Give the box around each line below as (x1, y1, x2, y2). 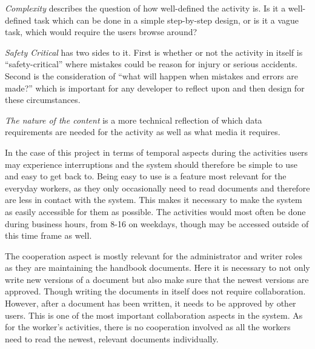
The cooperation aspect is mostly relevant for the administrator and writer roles (5, 249, 303, 262)
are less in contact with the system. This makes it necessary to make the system (5, 193, 302, 206)
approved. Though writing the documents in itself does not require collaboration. (5, 285, 306, 297)
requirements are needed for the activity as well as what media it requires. (5, 125, 280, 138)
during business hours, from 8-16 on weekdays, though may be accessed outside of (5, 217, 309, 230)
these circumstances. (5, 93, 81, 106)
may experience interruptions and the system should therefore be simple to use (5, 158, 297, 170)
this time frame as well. (5, 229, 92, 242)
